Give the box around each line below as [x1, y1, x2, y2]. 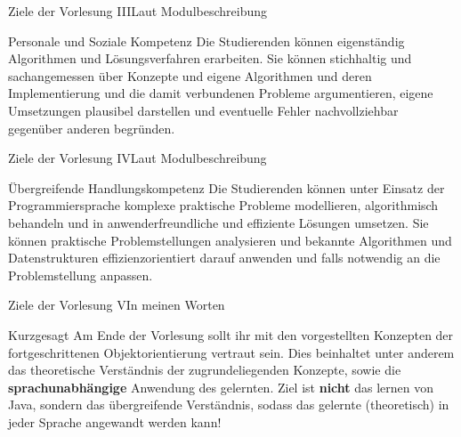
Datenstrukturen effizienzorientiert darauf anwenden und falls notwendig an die [8, 248, 441, 267]
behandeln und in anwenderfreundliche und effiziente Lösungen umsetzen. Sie [8, 213, 429, 231]
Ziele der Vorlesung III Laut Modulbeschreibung [8, 2, 268, 20]
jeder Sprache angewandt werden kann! [8, 412, 222, 431]
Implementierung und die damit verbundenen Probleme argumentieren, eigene [8, 84, 433, 102]
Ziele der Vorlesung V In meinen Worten [8, 295, 225, 314]
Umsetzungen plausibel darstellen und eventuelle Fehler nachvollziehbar [8, 101, 399, 119]
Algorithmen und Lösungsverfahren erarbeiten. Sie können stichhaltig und [8, 49, 412, 68]
